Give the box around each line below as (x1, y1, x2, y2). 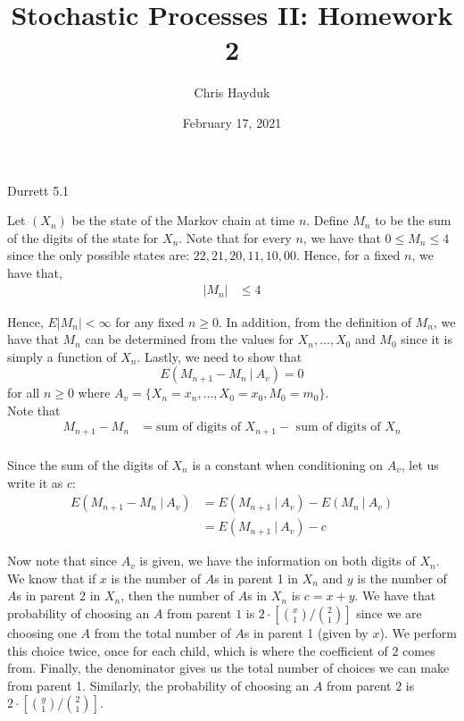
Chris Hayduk (194, 83, 270, 102)
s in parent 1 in (214, 568, 298, 587)
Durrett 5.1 (7, 180, 70, 199)
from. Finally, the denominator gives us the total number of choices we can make (7, 658, 450, 677)
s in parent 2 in (16, 586, 101, 605)
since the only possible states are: (7, 246, 190, 264)
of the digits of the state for (7, 228, 159, 247)
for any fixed (115, 312, 185, 331)
